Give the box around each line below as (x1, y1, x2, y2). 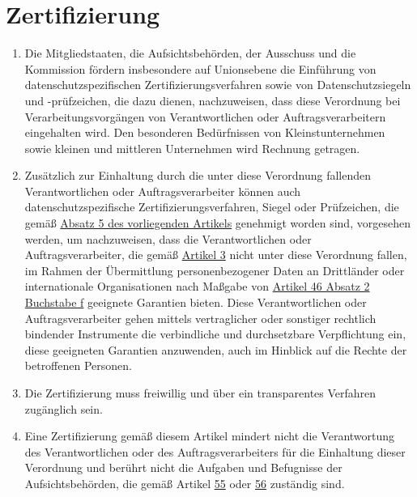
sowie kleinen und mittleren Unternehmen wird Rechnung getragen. (24, 139, 360, 156)
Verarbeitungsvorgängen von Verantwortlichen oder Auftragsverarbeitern (24, 108, 386, 125)
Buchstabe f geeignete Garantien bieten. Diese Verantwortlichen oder (24, 294, 367, 311)
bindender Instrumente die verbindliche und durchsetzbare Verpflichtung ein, (24, 325, 406, 342)
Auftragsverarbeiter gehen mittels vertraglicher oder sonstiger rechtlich (24, 309, 377, 326)
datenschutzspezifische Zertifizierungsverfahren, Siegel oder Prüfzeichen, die (24, 198, 399, 215)
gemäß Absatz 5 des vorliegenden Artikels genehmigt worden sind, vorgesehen (24, 215, 411, 232)
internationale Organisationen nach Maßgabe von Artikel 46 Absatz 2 (24, 278, 370, 295)
